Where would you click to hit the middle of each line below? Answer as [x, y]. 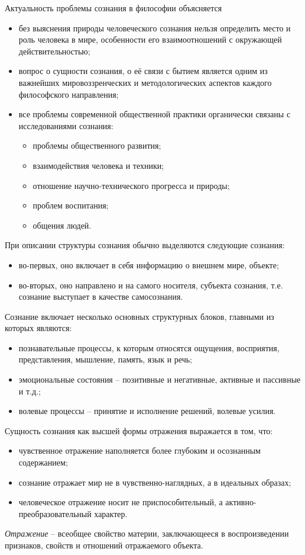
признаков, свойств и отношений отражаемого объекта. [104, 545]
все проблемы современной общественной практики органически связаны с [155, 114]
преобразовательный [55, 513]
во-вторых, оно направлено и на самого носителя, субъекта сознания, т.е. [151, 285]
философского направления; [69, 94]
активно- [241, 502]
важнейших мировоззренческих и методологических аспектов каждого [145, 82]
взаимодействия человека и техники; [98, 165]
